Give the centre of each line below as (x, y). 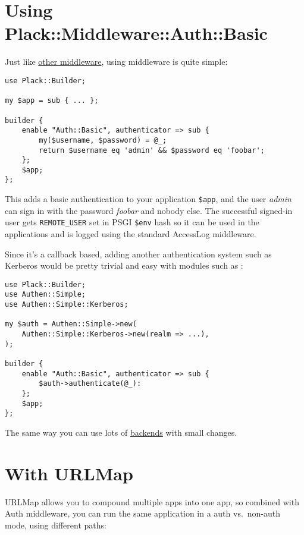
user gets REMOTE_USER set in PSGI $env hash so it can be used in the (132, 222)
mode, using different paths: (56, 525)
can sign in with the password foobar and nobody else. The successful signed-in (149, 210)
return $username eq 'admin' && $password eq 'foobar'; (152, 150)
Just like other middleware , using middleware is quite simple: (116, 62)
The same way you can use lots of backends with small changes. (121, 432)
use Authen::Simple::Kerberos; (67, 305)
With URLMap (69, 473)
